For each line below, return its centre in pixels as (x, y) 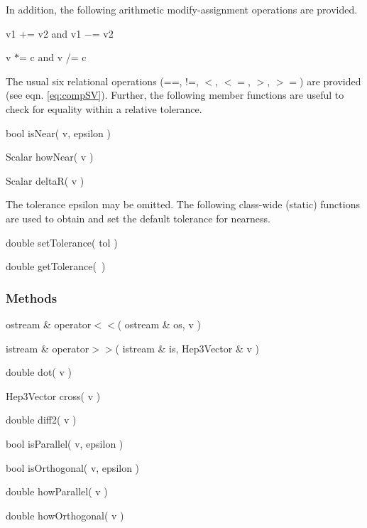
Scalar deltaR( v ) (45, 180)
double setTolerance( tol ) (62, 242)
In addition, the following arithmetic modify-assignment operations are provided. (182, 9)
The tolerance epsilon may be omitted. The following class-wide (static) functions (183, 204)
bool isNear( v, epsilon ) (58, 133)
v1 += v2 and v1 (44, 33)
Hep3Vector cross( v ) (53, 395)
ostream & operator (49, 324)
